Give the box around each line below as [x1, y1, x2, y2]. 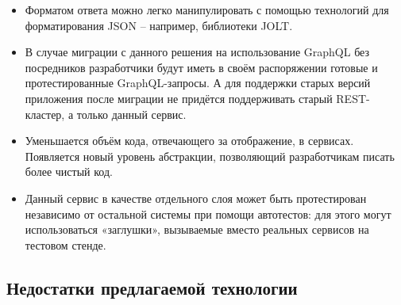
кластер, [25, 105, 65, 122]
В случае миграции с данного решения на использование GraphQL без [25, 44, 370, 60]
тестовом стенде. [25, 236, 106, 253]
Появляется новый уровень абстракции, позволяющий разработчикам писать [25, 147, 395, 164]
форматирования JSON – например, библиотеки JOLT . [25, 17, 293, 33]
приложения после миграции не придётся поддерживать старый [25, 90, 333, 106]
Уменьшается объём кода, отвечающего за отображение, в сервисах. [25, 132, 354, 149]
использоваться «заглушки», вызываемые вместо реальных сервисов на [25, 221, 369, 238]
